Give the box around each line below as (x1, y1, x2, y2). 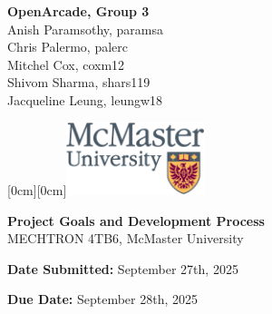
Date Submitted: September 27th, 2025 (7, 259, 238, 278)
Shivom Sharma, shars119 (7, 73, 151, 92)
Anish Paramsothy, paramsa (7, 19, 164, 38)
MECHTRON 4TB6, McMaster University (7, 229, 244, 248)
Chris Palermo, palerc (7, 37, 128, 56)
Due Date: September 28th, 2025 (7, 289, 199, 309)
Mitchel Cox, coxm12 (7, 54, 125, 74)
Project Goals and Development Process (7, 211, 265, 230)
